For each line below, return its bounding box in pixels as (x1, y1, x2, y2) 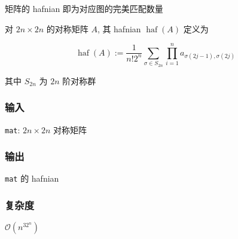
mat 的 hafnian (5, 172, 59, 185)
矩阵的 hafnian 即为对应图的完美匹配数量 (5, 2, 163, 14)
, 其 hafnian (97, 22, 141, 35)
